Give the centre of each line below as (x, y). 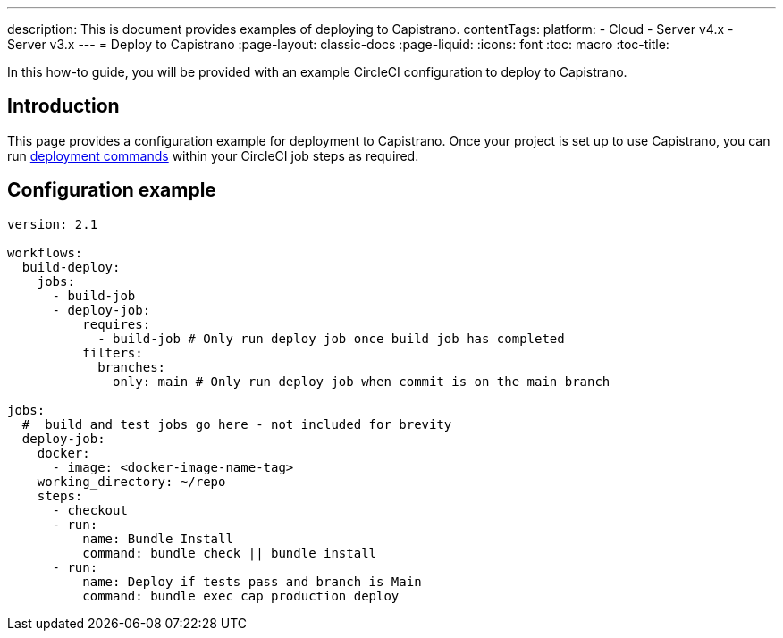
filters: (113, 353)
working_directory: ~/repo (131, 481)
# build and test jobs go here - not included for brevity (237, 424)
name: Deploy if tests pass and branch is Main (252, 581)
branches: (132, 367)
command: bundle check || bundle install (230, 553)
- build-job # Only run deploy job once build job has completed (331, 338)
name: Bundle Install (158, 538)
